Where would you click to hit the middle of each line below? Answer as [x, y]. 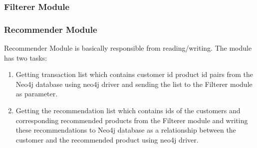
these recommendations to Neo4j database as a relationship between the [126, 130]
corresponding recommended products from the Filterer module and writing [132, 120]
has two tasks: [26, 57]
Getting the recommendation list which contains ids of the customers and [128, 111]
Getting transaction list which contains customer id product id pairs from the [134, 74]
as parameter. [37, 94]
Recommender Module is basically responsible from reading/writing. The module [128, 48]
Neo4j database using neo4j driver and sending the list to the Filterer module [134, 84]
